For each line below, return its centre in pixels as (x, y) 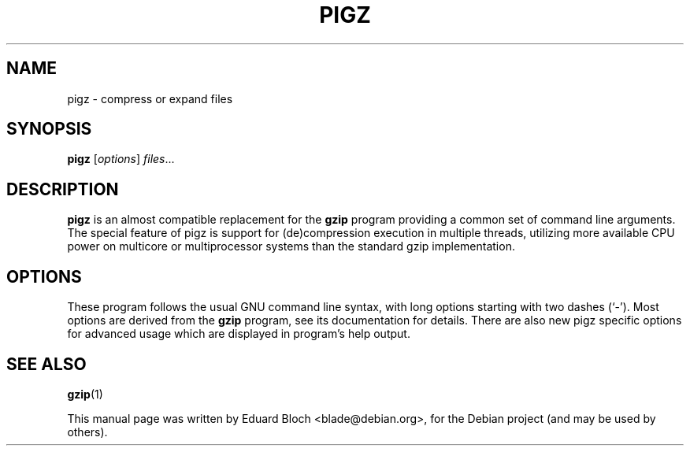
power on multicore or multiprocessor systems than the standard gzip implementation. (291, 246)
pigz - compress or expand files (150, 98)
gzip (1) (85, 394)
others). (87, 432)
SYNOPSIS (49, 129)
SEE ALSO (46, 364)
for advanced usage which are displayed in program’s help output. (239, 334)
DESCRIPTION (63, 189)
